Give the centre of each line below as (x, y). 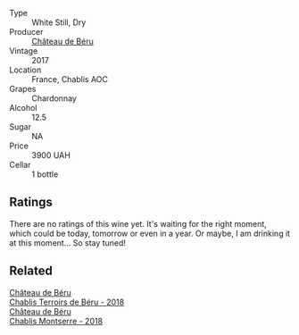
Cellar (20, 165)
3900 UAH (51, 155)
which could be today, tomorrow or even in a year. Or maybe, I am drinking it (150, 233)
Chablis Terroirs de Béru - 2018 (67, 302)
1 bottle (45, 174)
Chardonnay (54, 98)
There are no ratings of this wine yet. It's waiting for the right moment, (138, 223)
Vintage (24, 51)
